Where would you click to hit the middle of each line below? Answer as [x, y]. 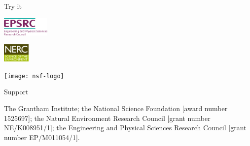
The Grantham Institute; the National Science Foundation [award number [116, 108]
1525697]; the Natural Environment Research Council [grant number [107, 118]
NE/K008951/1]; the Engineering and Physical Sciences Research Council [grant [125, 128]
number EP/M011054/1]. [42, 137]
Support [16, 92]
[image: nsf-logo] [34, 76]
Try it [13, 6]
